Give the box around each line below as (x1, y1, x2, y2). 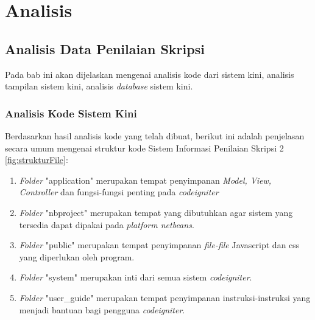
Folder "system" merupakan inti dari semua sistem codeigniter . (19, 271, 252, 283)
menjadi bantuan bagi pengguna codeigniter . (19, 303, 185, 316)
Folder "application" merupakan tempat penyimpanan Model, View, (19, 173, 272, 186)
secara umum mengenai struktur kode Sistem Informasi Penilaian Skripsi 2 (5, 141, 284, 154)
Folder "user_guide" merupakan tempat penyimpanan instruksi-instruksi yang (19, 291, 311, 304)
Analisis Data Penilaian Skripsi (5, 39, 205, 58)
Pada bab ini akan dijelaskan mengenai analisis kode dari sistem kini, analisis (5, 68, 294, 80)
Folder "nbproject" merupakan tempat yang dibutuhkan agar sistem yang (19, 206, 293, 218)
